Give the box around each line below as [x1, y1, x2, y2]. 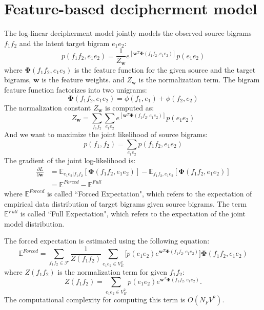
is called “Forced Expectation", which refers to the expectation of [47, 188, 252, 198]
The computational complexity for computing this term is [4, 294, 186, 305]
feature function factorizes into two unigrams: [4, 84, 147, 95]
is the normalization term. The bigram [138, 74, 260, 85]
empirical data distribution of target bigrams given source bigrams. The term [4, 198, 247, 209]
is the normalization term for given [57, 266, 167, 277]
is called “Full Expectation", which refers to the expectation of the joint [20, 208, 246, 219]
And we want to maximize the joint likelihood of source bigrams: [4, 129, 208, 140]
